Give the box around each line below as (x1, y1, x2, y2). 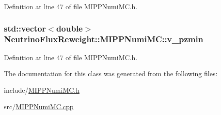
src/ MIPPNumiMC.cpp (4, 101, 74, 111)
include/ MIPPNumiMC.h (4, 84, 79, 95)
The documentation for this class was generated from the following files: (4, 68, 218, 79)
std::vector (4, 22, 46, 34)
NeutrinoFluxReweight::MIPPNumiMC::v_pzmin (4, 33, 204, 45)
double (56, 22, 83, 34)
